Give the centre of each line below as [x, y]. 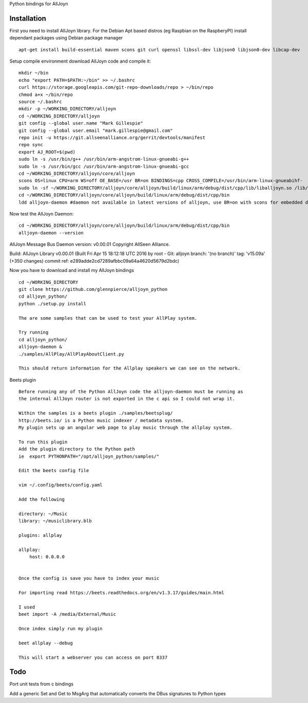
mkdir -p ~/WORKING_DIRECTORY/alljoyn [68, 109]
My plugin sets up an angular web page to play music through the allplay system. [126, 428]
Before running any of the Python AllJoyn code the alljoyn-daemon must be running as [131, 392]
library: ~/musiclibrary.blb [55, 521]
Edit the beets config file [54, 471]
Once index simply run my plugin [61, 628]
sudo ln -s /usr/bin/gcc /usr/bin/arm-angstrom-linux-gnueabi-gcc [104, 166]
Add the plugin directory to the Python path [77, 449]
